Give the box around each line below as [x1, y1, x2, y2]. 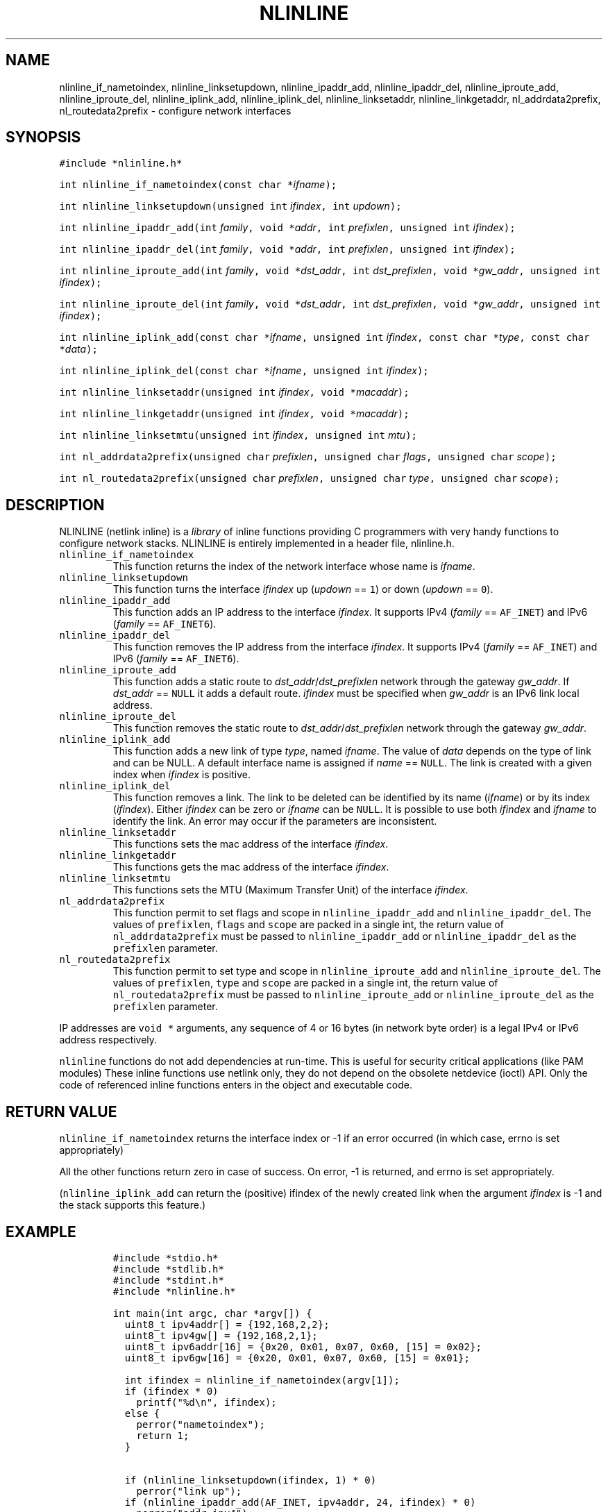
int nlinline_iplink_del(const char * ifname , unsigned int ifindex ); [59, 364, 429, 377]
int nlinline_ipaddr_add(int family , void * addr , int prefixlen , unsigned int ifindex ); [59, 221, 516, 234]
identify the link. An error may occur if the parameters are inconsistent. [112, 815, 437, 828]
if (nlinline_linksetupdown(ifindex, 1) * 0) [124, 1474, 377, 1486]
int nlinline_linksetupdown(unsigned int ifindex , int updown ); [59, 200, 402, 212]
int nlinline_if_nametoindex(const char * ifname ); [59, 178, 337, 191]
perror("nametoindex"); [136, 1418, 265, 1430]
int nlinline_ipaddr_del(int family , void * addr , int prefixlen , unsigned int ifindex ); [59, 243, 516, 255]
